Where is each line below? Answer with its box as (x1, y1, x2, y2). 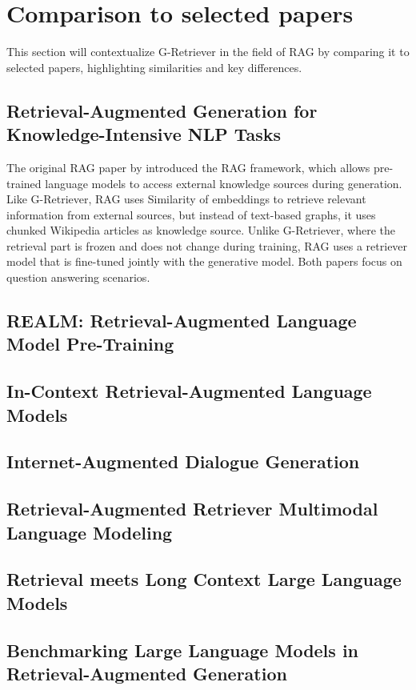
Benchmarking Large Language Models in (6, 637, 359, 662)
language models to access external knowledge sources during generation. (45, 175, 402, 191)
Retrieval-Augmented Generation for (6, 98, 318, 122)
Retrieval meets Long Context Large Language (6, 567, 402, 592)
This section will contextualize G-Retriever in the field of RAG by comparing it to (6, 43, 410, 60)
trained (6, 175, 42, 191)
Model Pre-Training (6, 331, 174, 356)
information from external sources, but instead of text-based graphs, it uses (6, 206, 376, 223)
